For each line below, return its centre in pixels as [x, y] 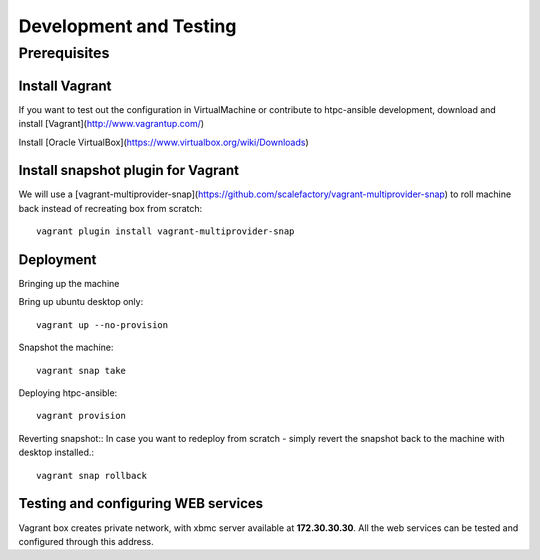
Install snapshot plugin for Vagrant [129, 170]
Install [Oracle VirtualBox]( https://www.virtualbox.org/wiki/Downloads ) [163, 142]
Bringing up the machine [69, 284]
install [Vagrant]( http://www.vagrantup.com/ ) [111, 124]
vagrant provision [81, 416]
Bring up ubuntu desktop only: [81, 302]
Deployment [57, 259]
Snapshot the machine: [66, 347]
